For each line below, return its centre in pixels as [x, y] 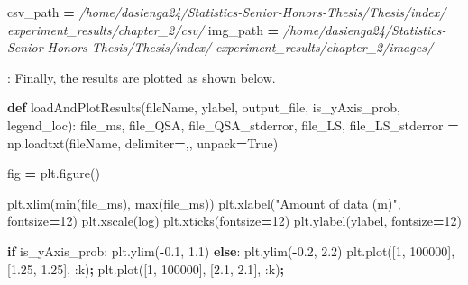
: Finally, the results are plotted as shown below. [142, 77]
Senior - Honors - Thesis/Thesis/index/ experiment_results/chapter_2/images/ [220, 47]
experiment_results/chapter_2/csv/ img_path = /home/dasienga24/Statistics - [227, 29]
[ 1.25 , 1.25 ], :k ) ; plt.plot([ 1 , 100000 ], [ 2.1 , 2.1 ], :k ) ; [146, 268]
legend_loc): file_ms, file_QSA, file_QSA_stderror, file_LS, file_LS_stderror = [233, 125]
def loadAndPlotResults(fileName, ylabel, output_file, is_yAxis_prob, [204, 107]
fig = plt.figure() [54, 173]
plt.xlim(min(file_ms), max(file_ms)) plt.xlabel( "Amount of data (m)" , [204, 203]
